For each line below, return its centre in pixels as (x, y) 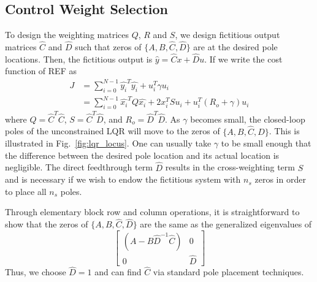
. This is (284, 131)
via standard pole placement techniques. (228, 272)
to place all (26, 191)
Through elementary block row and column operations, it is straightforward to (152, 212)
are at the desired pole (235, 47)
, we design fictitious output (227, 35)
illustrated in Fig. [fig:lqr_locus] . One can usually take (108, 143)
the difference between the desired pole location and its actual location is (142, 155)
